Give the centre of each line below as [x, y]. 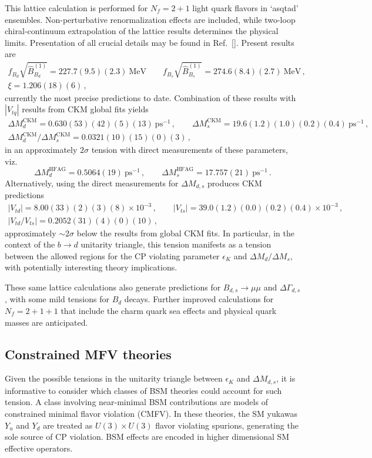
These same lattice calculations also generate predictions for [113, 287]
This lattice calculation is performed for [76, 8]
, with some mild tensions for [57, 299]
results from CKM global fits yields [85, 109]
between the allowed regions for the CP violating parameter [112, 255]
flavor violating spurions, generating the [227, 425]
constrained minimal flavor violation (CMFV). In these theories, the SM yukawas [151, 413]
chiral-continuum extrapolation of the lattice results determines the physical [142, 31]
